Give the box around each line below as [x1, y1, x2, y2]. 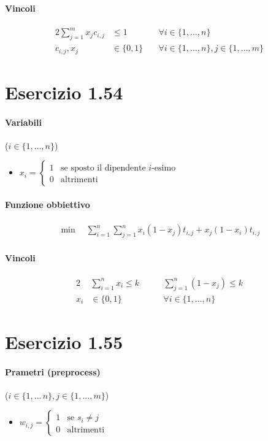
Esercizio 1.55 [5, 329, 123, 354]
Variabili [5, 115, 42, 128]
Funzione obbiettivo [5, 197, 90, 210]
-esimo [151, 164, 176, 173]
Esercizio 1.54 [5, 79, 123, 104]
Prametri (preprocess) [5, 365, 101, 378]
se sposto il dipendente [61, 164, 146, 173]
